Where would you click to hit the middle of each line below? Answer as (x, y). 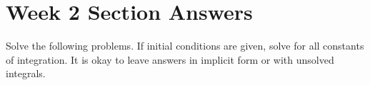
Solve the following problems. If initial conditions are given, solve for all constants (185, 46)
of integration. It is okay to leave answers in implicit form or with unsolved (170, 59)
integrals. (26, 73)
